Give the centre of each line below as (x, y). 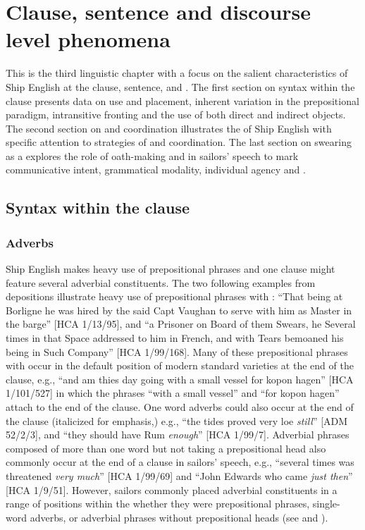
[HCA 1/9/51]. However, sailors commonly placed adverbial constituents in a (172, 489)
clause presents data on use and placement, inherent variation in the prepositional (182, 100)
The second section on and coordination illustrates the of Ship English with (169, 128)
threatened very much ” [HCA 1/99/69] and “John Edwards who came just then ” (179, 475)
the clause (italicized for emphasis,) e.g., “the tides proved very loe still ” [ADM (177, 420)
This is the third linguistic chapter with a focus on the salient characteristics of (177, 73)
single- (326, 504)
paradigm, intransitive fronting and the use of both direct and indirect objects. (176, 115)
